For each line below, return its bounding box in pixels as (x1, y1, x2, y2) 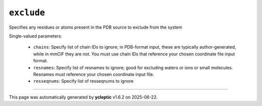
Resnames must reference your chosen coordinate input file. (33, 71, 154, 77)
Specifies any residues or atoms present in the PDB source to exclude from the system (9, 24, 182, 30)
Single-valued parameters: (9, 33, 63, 39)
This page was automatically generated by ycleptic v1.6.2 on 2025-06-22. (9, 94, 158, 100)
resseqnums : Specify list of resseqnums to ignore (33, 78, 134, 84)
